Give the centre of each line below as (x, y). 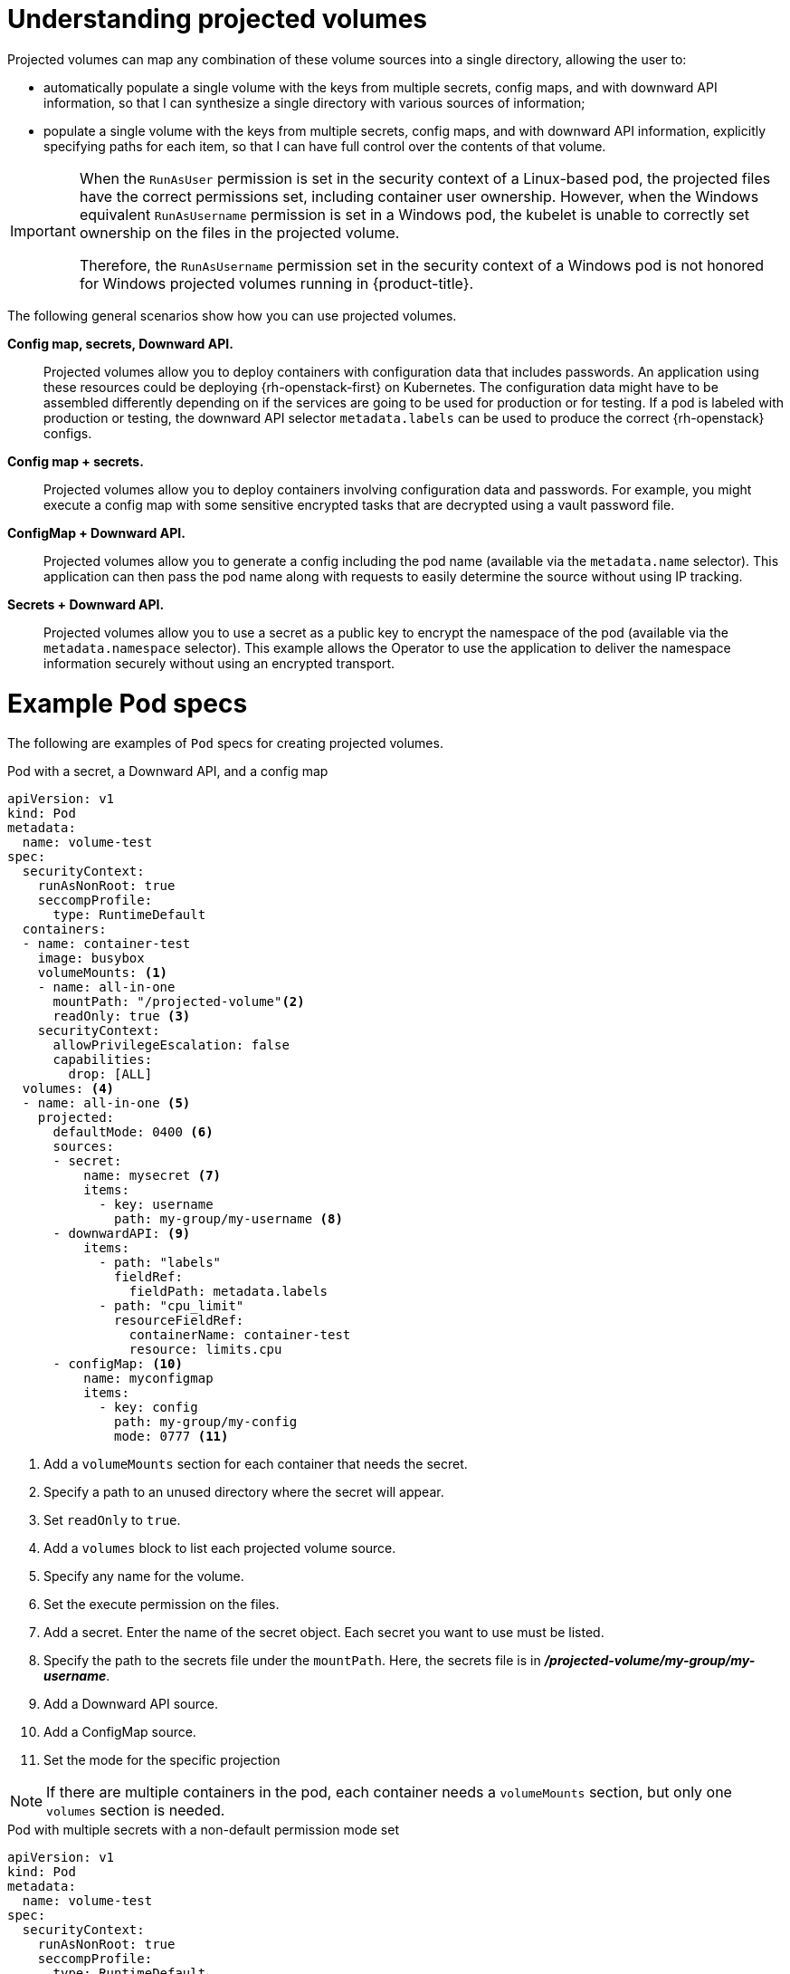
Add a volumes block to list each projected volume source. (220, 1548)
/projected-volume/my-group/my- (650, 1661)
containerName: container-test (240, 1335)
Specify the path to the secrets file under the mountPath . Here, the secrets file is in (292, 1661)
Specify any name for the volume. (144, 1576)
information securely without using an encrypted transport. (219, 663)
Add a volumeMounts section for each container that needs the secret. (256, 1464)
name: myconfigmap (148, 1379)
